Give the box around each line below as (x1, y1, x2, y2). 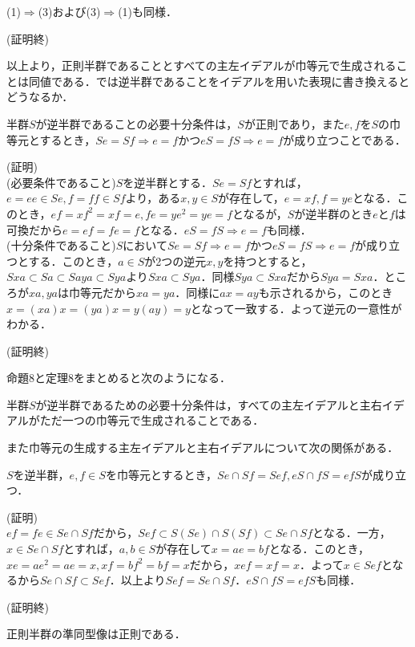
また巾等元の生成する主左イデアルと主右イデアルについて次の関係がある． (6, 439, 399, 456)
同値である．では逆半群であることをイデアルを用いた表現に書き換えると (28, 72, 410, 89)
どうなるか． (6, 88, 74, 105)
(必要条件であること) (6, 173, 116, 190)
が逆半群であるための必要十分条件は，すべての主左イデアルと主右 (35, 396, 382, 413)
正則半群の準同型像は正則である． (6, 625, 186, 642)
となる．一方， (312, 524, 391, 541)
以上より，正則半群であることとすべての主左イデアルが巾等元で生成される (6, 57, 397, 74)
